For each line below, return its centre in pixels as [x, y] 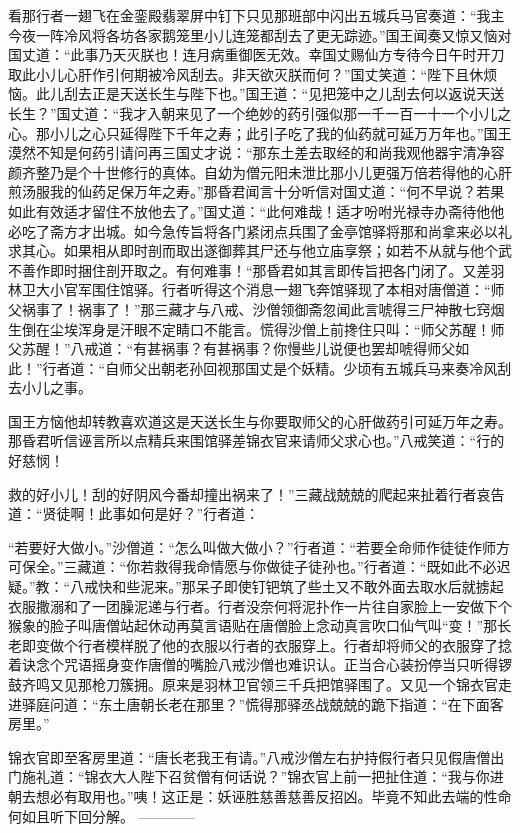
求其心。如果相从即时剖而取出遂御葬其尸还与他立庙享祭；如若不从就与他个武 [260, 250]
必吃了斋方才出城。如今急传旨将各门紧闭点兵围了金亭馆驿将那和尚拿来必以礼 [260, 230]
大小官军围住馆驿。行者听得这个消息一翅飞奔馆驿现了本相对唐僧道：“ [263, 289]
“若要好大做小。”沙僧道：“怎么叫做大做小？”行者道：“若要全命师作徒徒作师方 [259, 546]
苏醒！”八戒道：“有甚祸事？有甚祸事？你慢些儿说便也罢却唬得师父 [238, 348]
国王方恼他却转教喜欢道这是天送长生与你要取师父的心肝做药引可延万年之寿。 [260, 420]
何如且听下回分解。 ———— [101, 815]
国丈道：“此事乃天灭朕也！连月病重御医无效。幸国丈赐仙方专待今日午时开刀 [256, 54]
